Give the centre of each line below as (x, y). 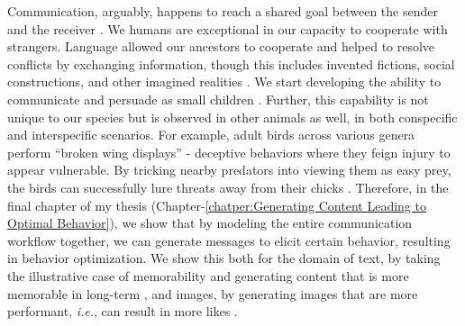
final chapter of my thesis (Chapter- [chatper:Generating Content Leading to (217, 205)
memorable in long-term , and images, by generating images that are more (213, 293)
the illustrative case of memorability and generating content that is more (208, 275)
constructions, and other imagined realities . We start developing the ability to (224, 81)
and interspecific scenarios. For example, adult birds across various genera (211, 135)
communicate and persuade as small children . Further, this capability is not (218, 99)
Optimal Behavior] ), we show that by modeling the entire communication (210, 223)
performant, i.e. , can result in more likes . (123, 311)
